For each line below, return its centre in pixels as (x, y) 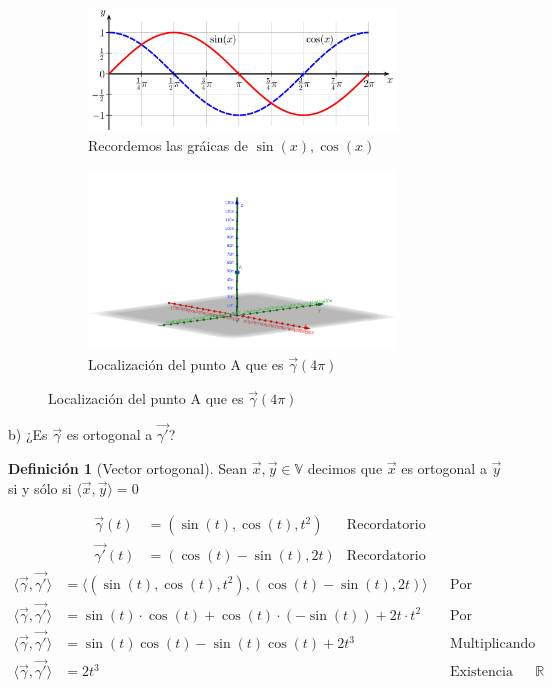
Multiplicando (493, 644)
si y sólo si (40, 487)
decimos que (345, 467)
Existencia (481, 672)
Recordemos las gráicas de (168, 145)
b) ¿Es (28, 434)
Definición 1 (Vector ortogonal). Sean (127, 467)
